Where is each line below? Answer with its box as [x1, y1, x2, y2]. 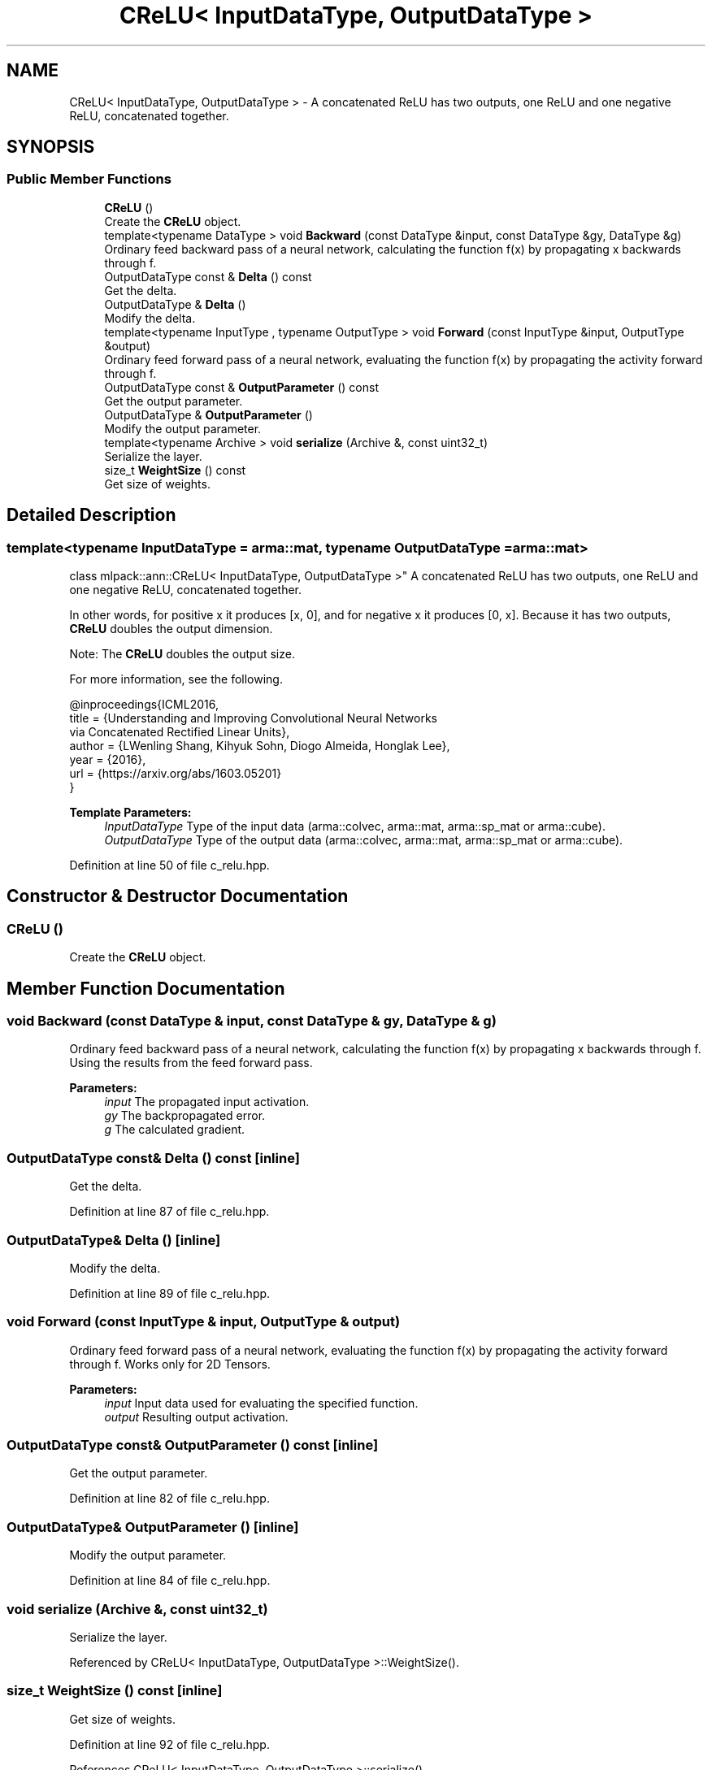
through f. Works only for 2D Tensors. [69, 1356, 271, 1371]
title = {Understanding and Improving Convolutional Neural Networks [69, 711, 437, 726]
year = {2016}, [69, 753, 146, 767]
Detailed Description [7, 505, 176, 526]
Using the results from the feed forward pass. [69, 1056, 313, 1070]
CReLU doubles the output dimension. [69, 622, 273, 636]
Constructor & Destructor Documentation [7, 886, 349, 907]
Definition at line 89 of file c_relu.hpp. [69, 1286, 271, 1300]
